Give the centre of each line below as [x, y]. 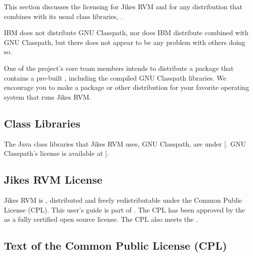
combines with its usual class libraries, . [63, 16]
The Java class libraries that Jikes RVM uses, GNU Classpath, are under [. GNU [125, 143]
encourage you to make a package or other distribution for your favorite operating [127, 87]
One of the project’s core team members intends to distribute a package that [119, 68]
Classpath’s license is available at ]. [57, 153]
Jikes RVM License [53, 180]
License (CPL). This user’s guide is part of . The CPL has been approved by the [125, 209]
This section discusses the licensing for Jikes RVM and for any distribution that [123, 6]
